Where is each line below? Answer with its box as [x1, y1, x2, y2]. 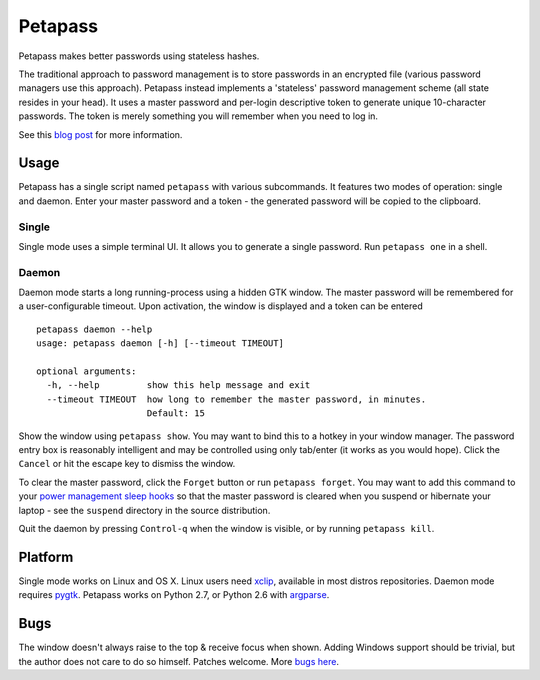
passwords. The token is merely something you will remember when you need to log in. [18, 110, 379, 122]
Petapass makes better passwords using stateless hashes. [18, 50, 260, 62]
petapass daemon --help [36, 323, 153, 335]
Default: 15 [146, 408, 205, 419]
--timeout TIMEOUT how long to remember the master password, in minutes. [46, 393, 427, 405]
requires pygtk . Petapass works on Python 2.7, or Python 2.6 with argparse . [18, 589, 330, 601]
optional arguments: [36, 366, 137, 377]
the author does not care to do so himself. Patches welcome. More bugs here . [18, 655, 340, 667]
